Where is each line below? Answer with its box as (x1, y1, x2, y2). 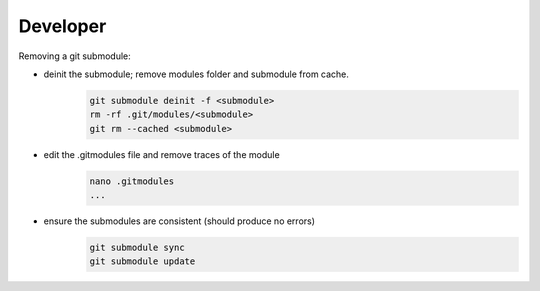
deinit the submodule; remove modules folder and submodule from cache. (43, 68, 350, 80)
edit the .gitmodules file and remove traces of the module (43, 148, 280, 160)
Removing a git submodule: (18, 50, 132, 62)
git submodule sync (89, 242, 185, 254)
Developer (18, 15, 107, 37)
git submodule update (89, 256, 196, 267)
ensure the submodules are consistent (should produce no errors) (43, 215, 315, 227)
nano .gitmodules (89, 175, 175, 187)
